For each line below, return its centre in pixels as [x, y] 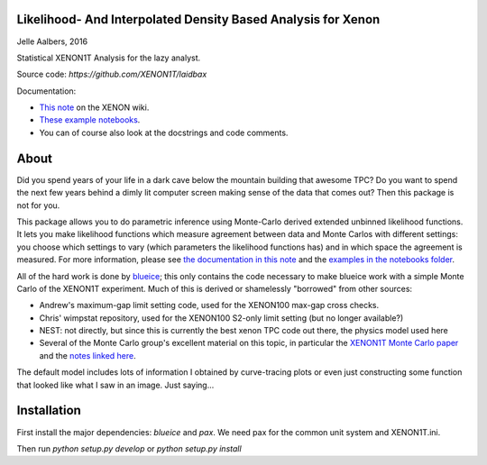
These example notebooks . [90, 120]
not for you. [38, 205]
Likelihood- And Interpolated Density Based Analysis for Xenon [198, 19]
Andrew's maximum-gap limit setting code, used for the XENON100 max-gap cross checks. [209, 305]
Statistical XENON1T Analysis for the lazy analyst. [109, 58]
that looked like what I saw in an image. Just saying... [115, 385]
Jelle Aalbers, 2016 [52, 41]
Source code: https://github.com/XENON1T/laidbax [112, 74]
